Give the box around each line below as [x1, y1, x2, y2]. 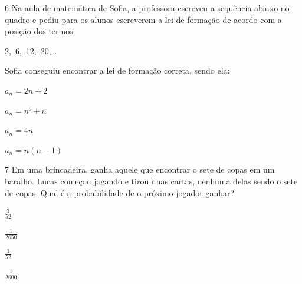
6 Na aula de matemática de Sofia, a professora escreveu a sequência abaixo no [5, 2, 290, 14]
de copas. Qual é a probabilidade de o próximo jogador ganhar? [5, 186, 235, 199]
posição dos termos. [5, 25, 75, 37]
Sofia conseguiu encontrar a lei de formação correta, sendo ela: [5, 64, 230, 77]
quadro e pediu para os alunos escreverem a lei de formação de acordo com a [5, 13, 282, 25]
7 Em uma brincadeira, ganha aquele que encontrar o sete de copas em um [5, 163, 275, 176]
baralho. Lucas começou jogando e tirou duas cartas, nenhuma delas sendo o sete [5, 174, 298, 187]
